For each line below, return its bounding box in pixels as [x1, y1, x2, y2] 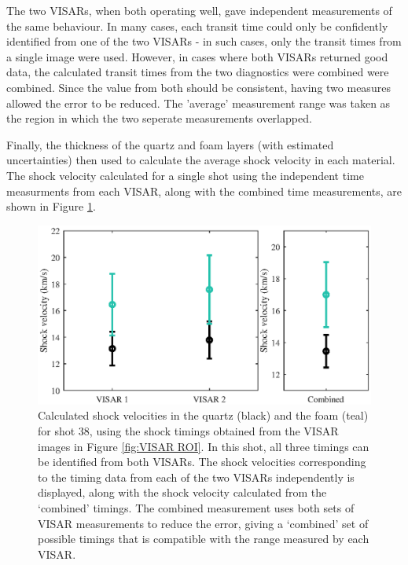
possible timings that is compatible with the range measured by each [38, 530, 369, 547]
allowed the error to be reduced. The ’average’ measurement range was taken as [6, 94, 391, 111]
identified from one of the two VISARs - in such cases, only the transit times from [6, 33, 402, 50]
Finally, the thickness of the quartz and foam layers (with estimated [6, 136, 334, 152]
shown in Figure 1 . [6, 198, 96, 215]
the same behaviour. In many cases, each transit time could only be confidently [6, 17, 388, 34]
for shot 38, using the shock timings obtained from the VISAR [38, 423, 339, 439]
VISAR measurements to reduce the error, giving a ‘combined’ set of [38, 515, 369, 531]
